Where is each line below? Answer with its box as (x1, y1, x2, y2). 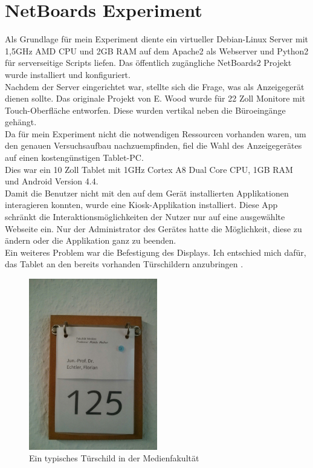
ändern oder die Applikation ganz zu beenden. (5, 234, 176, 247)
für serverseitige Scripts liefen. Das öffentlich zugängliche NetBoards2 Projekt (5, 56, 292, 69)
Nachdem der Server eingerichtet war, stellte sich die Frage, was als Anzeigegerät (5, 80, 305, 93)
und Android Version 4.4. (5, 175, 98, 187)
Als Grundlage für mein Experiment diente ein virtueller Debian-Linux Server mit (5, 33, 308, 45)
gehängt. (5, 115, 37, 128)
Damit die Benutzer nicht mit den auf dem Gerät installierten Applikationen (5, 186, 289, 199)
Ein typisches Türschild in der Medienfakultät (29, 452, 199, 464)
